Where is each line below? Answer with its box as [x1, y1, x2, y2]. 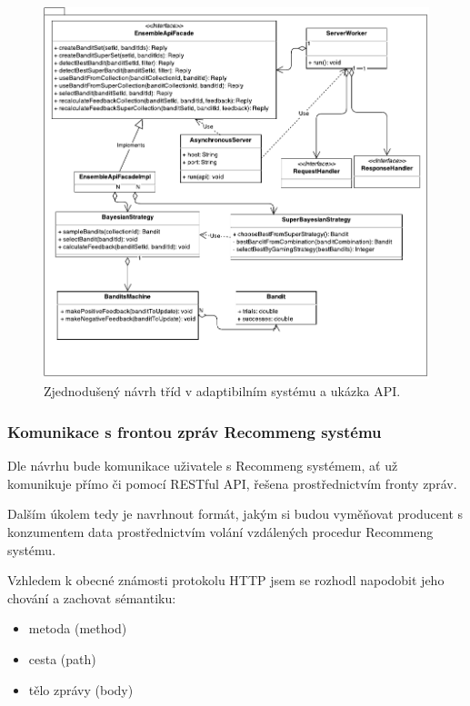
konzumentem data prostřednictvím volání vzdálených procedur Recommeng [7, 522, 434, 542]
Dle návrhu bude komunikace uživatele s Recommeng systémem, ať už [7, 456, 398, 475]
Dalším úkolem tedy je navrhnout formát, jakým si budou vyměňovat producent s [7, 504, 464, 523]
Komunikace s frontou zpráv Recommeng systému [7, 420, 382, 442]
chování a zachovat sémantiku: [7, 588, 176, 607]
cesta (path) [28, 650, 96, 669]
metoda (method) [28, 619, 127, 638]
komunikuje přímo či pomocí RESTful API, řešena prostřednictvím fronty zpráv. [7, 473, 457, 492]
